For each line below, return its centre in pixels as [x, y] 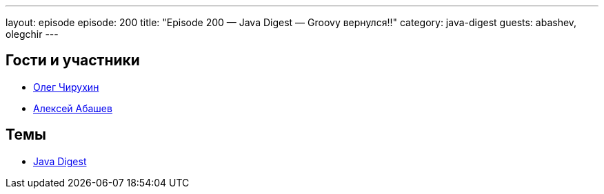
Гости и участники [73, 61]
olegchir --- [32, 34]
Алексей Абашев [73, 108]
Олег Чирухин [66, 87]
